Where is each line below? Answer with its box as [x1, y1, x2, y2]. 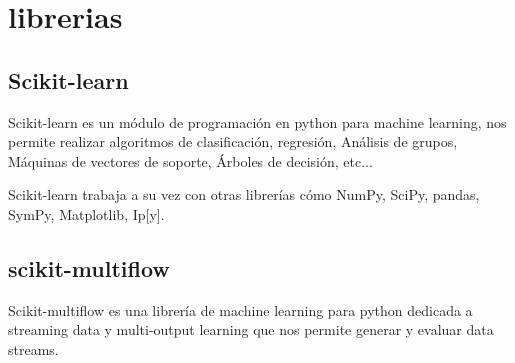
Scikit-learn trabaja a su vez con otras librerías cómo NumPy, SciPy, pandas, [8, 184, 480, 205]
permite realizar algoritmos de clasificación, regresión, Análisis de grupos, [8, 131, 458, 152]
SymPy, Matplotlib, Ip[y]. [8, 203, 165, 224]
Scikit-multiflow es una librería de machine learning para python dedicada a [8, 299, 473, 320]
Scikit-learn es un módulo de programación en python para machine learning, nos [8, 111, 507, 132]
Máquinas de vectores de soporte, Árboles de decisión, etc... [8, 150, 373, 171]
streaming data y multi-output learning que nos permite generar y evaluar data [8, 319, 494, 340]
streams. [8, 338, 59, 359]
